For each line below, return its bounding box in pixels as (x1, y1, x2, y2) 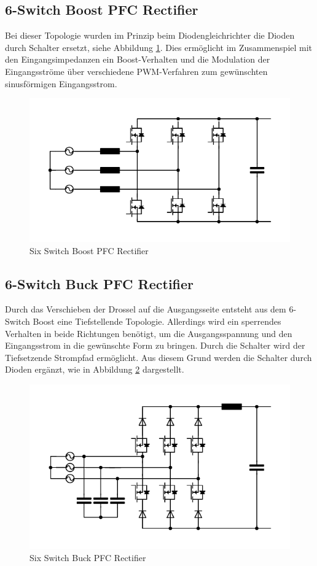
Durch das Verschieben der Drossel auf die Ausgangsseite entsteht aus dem (5, 303, 286, 316)
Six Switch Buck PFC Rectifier (29, 551, 146, 564)
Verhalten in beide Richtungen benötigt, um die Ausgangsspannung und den (5, 327, 292, 339)
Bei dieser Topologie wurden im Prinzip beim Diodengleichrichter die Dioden (5, 29, 295, 42)
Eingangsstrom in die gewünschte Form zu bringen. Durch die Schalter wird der (5, 339, 305, 352)
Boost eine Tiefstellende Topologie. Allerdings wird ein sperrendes (33, 314, 281, 327)
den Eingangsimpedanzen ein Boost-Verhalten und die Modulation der (5, 53, 270, 66)
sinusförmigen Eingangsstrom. (5, 77, 117, 90)
